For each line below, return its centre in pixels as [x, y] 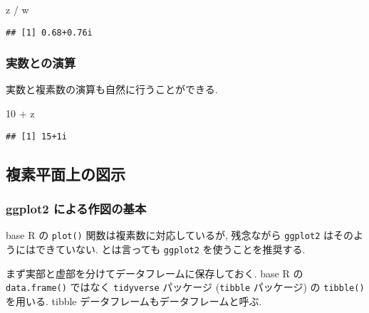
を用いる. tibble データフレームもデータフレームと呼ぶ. [134, 301]
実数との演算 [41, 63]
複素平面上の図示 [66, 173]
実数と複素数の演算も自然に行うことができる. [112, 89]
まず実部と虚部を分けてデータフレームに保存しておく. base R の [155, 273]
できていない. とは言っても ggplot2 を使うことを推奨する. [170, 249]
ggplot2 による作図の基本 [76, 209]
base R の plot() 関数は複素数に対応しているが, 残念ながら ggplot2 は [170, 235]
